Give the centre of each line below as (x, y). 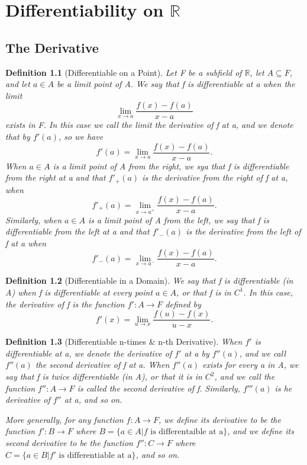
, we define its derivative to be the (219, 419)
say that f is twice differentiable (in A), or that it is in (104, 376)
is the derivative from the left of (243, 231)
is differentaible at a (187, 432)
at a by (197, 353)
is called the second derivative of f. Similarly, (159, 388)
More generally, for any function (64, 419)
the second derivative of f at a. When (102, 365)
